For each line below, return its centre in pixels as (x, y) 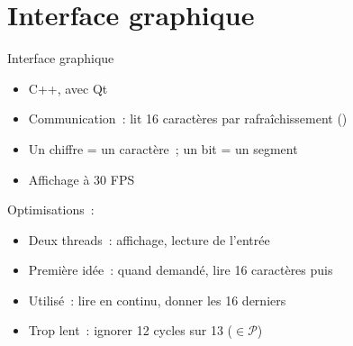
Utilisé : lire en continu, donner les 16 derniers (157, 300)
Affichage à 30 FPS (81, 179)
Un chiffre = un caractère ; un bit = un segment (163, 148)
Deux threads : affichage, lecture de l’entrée (149, 239)
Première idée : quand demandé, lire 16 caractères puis (181, 270)
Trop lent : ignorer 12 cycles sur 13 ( (131, 330)
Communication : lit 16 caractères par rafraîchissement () (188, 118)
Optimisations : (51, 209)
